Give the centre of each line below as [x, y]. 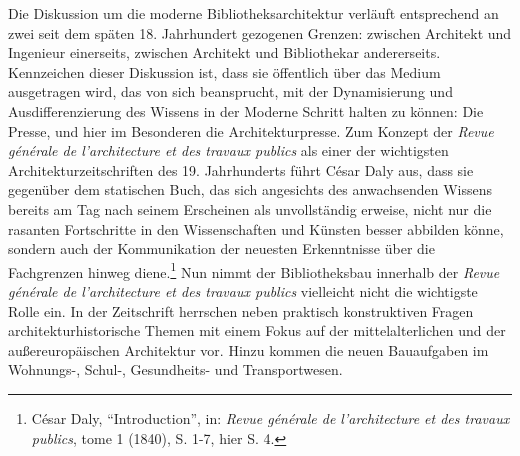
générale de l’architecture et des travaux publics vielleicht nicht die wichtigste [243, 290]
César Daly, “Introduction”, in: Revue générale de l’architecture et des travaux [270, 417]
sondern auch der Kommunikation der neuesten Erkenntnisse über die [221, 248]
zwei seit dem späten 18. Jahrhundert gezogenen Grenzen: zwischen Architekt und [260, 32]
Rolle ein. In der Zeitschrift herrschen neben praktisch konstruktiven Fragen [241, 310]
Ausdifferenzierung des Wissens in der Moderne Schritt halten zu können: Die [246, 110]
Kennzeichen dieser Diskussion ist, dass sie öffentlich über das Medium [224, 71]
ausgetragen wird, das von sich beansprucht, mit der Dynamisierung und [230, 91]
